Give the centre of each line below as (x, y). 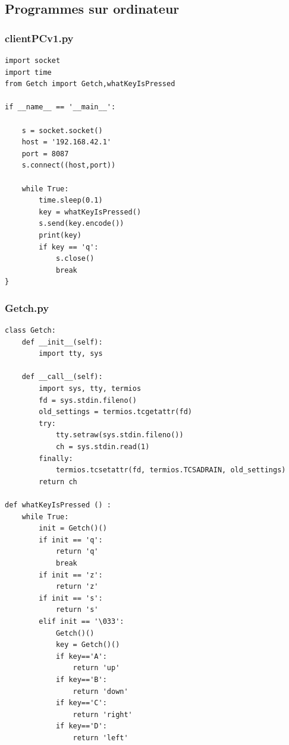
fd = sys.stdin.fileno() (88, 400)
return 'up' (96, 668)
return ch (58, 482)
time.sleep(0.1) (71, 201)
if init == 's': (71, 598)
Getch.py (27, 307)
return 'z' (77, 587)
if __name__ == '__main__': (60, 107)
